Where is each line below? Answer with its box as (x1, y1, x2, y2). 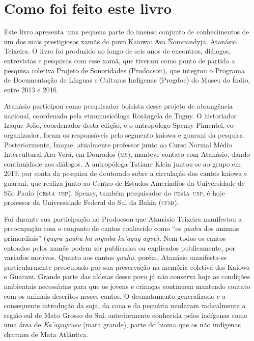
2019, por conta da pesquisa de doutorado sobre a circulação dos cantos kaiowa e (4, 168, 248, 178)
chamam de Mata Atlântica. (4, 329, 88, 339)
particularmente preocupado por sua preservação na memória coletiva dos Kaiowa (4, 261, 250, 272)
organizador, (4, 130, 41, 140)
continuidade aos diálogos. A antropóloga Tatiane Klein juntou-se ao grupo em (4, 158, 241, 169)
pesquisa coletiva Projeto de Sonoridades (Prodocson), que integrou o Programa (4, 65, 245, 75)
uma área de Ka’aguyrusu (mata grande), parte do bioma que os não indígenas (4, 319, 241, 330)
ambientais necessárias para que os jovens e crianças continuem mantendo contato (4, 281, 251, 291)
